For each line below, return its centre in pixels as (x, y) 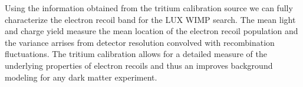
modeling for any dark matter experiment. (81, 77)
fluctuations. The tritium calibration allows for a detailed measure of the (136, 54)
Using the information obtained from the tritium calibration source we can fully (149, 8)
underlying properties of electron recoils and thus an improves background (139, 65)
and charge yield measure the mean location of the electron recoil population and (151, 31)
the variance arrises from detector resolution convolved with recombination (140, 42)
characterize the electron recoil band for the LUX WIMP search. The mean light (150, 19)
